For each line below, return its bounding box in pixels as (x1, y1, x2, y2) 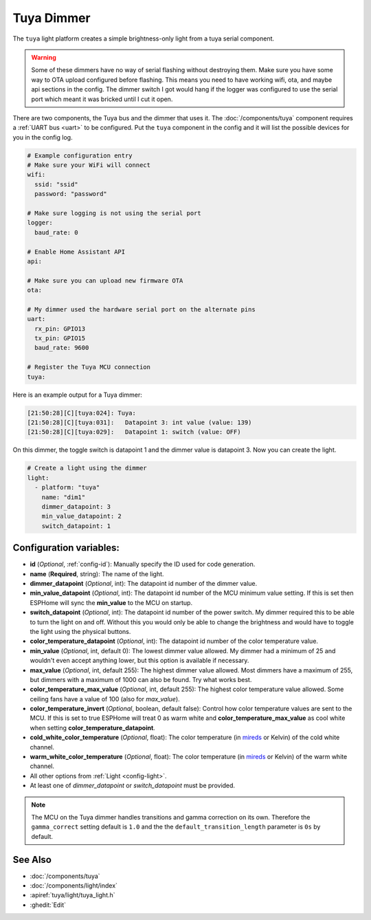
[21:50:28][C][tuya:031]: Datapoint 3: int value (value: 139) (27, 419, 252, 426)
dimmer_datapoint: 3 (41, 503, 111, 510)
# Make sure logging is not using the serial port (27, 210, 202, 217)
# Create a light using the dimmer (27, 464, 147, 472)
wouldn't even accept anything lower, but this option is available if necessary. (30, 657, 249, 665)
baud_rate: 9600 (34, 344, 89, 352)
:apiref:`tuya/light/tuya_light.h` (30, 891, 116, 899)
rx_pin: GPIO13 (34, 325, 86, 333)
